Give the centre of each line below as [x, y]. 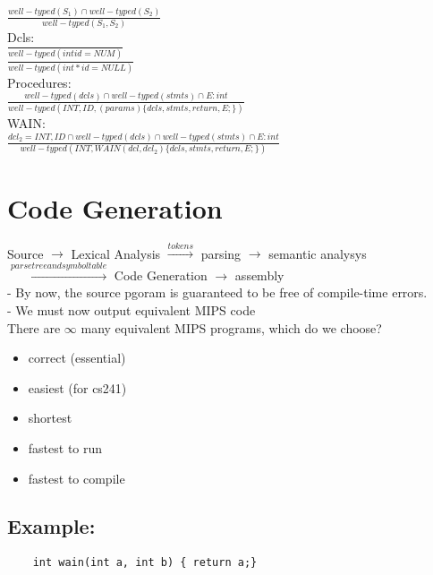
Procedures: [39, 82]
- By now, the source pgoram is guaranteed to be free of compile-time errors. [217, 292]
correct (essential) [77, 358]
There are [34, 327]
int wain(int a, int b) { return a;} [145, 563]
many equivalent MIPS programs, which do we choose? [231, 327]
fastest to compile [76, 478]
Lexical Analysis [116, 253]
